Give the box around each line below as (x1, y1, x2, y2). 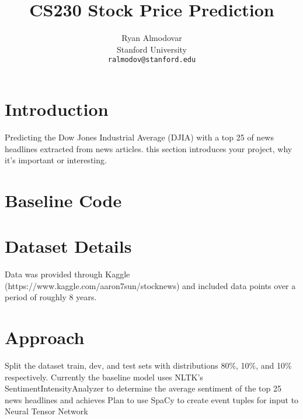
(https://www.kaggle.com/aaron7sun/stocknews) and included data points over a (5, 279, 296, 291)
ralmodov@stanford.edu (107, 56, 196, 64)
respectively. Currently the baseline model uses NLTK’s (5, 370, 203, 383)
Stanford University (117, 43, 187, 55)
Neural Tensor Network (5, 405, 88, 417)
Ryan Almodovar (121, 32, 182, 44)
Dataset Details (5, 234, 132, 258)
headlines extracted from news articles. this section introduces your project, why (5, 142, 292, 154)
